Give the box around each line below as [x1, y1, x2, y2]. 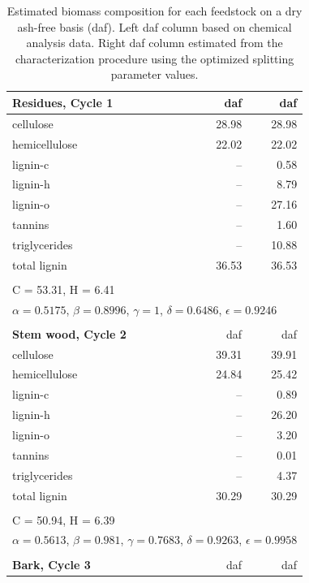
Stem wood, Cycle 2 [12, 325, 127, 342]
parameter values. [110, 66, 199, 83]
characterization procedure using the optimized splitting [15, 50, 294, 67]
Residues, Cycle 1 [12, 93, 114, 110]
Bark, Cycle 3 [12, 555, 91, 572]
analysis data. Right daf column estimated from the [26, 34, 283, 51]
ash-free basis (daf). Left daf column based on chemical [17, 18, 292, 35]
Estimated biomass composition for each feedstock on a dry [6, 2, 303, 19]
